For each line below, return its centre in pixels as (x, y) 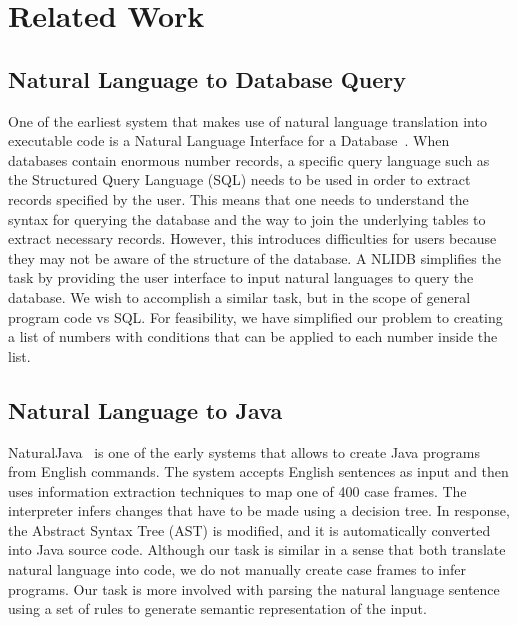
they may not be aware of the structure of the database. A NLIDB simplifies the (254, 257)
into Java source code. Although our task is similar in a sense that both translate (257, 549)
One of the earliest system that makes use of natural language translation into (247, 120)
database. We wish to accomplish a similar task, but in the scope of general (239, 296)
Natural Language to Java (145, 409)
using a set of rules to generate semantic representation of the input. (217, 608)
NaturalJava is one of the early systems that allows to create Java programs (244, 451)
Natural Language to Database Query (207, 78)
